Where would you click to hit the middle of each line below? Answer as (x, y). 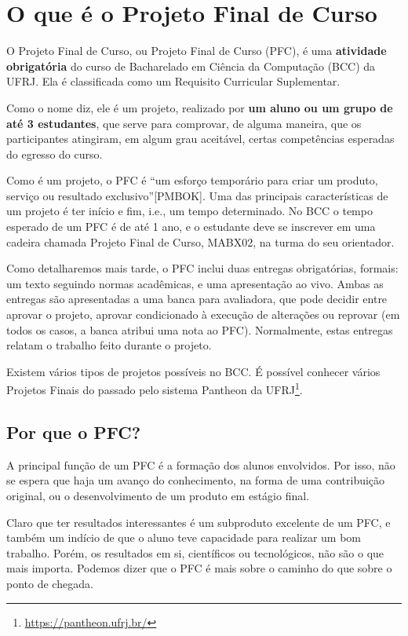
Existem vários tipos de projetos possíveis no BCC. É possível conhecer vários (193, 371)
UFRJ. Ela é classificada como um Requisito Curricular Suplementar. (173, 81)
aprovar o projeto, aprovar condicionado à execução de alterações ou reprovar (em (203, 314)
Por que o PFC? (74, 432)
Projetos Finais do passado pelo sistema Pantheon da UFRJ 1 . (155, 389)
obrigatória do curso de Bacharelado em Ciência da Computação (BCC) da (191, 66)
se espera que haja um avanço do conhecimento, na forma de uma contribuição (196, 480)
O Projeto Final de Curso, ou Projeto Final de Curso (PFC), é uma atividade (197, 51)
